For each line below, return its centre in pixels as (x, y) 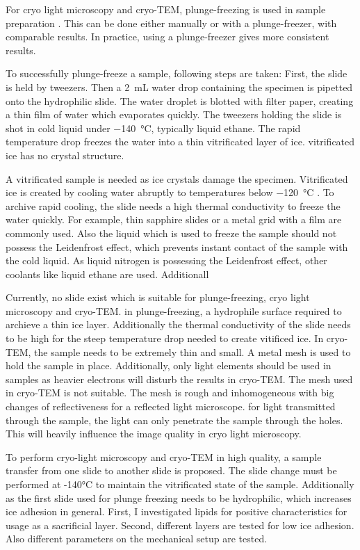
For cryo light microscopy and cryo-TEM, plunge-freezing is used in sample (166, 9)
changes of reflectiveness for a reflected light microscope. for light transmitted (171, 406)
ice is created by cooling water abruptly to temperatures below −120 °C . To (170, 192)
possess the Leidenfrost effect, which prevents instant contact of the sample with (177, 246)
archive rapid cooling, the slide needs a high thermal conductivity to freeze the (173, 205)
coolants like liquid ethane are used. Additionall (107, 274)
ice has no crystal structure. (65, 155)
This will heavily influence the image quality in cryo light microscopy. (154, 434)
